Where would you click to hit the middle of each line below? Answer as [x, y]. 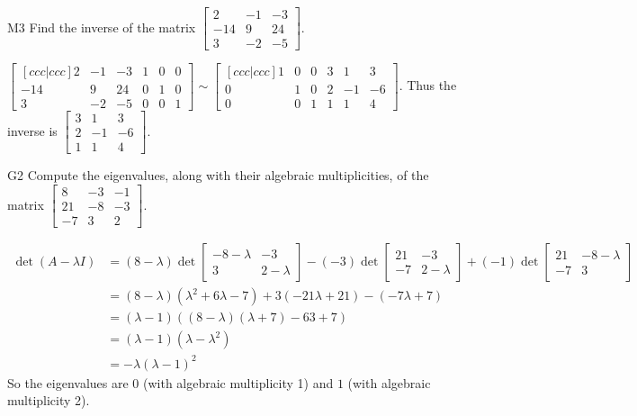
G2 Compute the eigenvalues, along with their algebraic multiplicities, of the [218, 175]
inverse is [32, 130]
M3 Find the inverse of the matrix [102, 27]
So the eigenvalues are [68, 382]
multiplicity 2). [49, 400]
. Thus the [428, 85]
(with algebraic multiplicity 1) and [238, 382]
